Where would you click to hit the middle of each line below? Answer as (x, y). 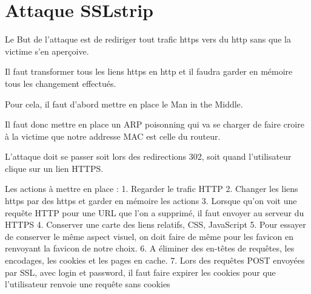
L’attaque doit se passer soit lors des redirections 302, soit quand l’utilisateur (148, 156)
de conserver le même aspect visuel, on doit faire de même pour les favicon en (149, 236)
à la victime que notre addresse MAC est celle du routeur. (113, 136)
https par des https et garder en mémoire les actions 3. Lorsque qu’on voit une (151, 201)
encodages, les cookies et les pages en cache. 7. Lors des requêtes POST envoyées (155, 260)
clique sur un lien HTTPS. (54, 168)
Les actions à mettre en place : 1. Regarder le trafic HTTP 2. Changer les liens (152, 189)
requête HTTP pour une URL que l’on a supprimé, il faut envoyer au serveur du (155, 212)
